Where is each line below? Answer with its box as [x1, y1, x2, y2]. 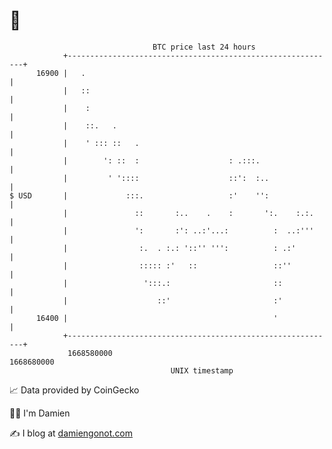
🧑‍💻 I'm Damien [9, 407, 71, 419]
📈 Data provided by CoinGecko [9, 384, 140, 396]
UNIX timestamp [170, 365, 234, 376]
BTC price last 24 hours [152, 42, 256, 52]
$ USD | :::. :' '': [9, 190, 270, 201]
